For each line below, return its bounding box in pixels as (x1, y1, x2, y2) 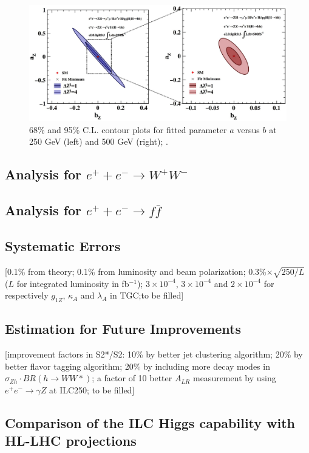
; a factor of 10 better (92, 372, 172, 384)
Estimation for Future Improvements (5, 319, 241, 338)
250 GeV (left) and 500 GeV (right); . (29, 135, 168, 148)
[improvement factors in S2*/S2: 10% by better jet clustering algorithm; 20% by (5, 348, 303, 361)
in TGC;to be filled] (110, 289, 184, 302)
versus (237, 123, 260, 136)
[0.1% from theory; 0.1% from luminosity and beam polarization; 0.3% (5, 265, 267, 277)
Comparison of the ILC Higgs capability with (5, 413, 296, 432)
